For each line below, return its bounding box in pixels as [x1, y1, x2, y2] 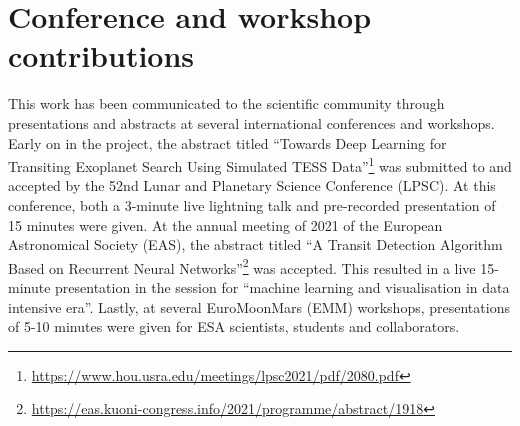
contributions [8, 35, 195, 76]
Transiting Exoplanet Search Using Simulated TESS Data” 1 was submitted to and [8, 153, 512, 176]
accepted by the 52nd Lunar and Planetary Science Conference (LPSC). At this [8, 175, 496, 196]
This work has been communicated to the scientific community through [8, 93, 445, 114]
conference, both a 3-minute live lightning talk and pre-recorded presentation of [8, 194, 496, 215]
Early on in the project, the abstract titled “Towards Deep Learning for [8, 132, 447, 153]
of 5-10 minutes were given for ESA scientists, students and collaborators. [8, 316, 460, 337]
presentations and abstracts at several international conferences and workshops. [8, 112, 495, 133]
